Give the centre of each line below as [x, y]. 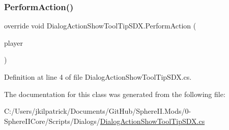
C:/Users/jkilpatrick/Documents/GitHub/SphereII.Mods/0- [98, 111]
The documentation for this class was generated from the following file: [115, 94]
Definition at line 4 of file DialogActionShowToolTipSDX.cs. [98, 77]
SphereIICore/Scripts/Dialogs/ [52, 121]
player [13, 42]
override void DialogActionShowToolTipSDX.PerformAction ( [100, 26]
